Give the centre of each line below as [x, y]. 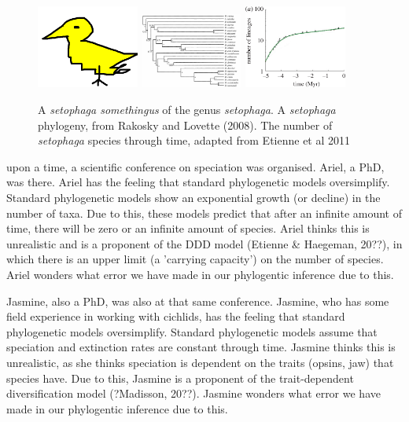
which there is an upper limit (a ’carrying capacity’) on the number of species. [195, 259]
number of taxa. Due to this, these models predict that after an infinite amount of [204, 213]
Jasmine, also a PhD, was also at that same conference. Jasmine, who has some [198, 301]
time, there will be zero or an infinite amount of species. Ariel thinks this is [188, 228]
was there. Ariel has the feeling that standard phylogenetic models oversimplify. [198, 182]
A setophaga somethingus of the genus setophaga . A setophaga [187, 110]
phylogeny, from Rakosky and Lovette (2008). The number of [185, 125]
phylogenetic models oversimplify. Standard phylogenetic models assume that [192, 331]
